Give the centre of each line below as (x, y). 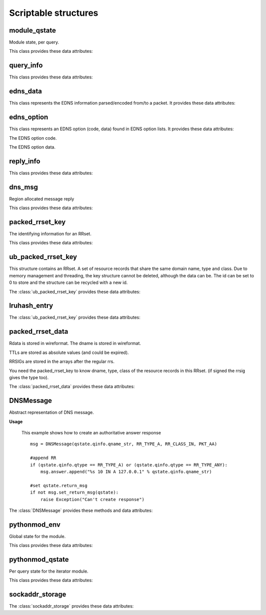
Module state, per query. (34, 42)
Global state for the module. (37, 536)
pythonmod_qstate (39, 559)
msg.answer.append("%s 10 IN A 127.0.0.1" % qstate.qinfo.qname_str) (126, 472)
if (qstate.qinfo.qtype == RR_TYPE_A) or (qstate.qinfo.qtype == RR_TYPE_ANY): (129, 465)
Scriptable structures (54, 13)
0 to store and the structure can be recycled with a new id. (68, 283)
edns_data (25, 91)
